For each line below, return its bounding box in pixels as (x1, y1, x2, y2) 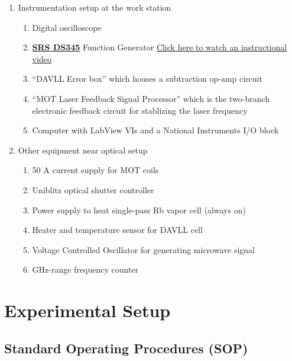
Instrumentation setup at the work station (18, 1, 171, 13)
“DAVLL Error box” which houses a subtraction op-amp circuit (32, 72, 262, 85)
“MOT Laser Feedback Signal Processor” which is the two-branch (32, 92, 270, 104)
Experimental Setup (4, 298, 171, 322)
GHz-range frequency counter (32, 263, 139, 276)
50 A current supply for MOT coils (32, 164, 159, 176)
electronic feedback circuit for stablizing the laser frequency (32, 104, 248, 116)
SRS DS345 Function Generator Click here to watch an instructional (32, 41, 287, 53)
